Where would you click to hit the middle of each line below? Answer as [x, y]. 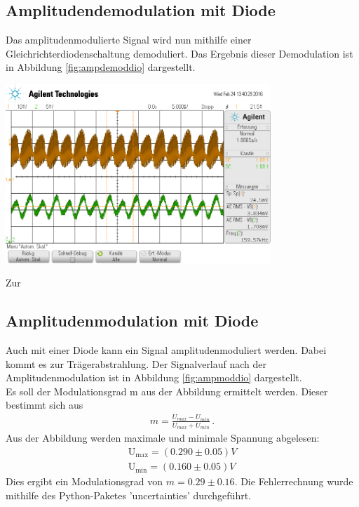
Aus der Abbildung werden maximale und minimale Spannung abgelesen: [163, 438]
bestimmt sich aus [45, 405]
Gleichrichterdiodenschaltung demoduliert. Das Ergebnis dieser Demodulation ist [179, 53]
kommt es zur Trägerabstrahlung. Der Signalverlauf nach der [136, 363]
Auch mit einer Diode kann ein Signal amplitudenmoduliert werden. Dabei [166, 350]
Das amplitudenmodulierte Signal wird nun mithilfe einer [129, 40]
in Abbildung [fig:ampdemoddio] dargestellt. [101, 67]
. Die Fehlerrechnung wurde [294, 481]
